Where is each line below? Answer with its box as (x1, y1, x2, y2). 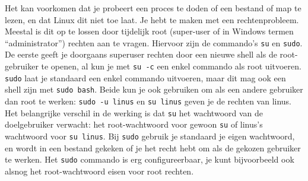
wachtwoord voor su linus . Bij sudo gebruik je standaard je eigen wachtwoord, (5, 129, 295, 142)
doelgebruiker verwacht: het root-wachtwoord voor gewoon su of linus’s (5, 118, 263, 131)
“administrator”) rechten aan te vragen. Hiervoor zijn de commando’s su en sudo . (5, 36, 303, 49)
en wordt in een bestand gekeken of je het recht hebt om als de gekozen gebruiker (5, 141, 301, 154)
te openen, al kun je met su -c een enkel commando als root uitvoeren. (41, 60, 301, 72)
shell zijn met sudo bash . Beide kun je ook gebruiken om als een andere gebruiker (5, 83, 303, 96)
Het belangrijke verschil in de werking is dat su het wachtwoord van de (5, 106, 263, 119)
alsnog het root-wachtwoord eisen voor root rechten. (5, 164, 194, 177)
